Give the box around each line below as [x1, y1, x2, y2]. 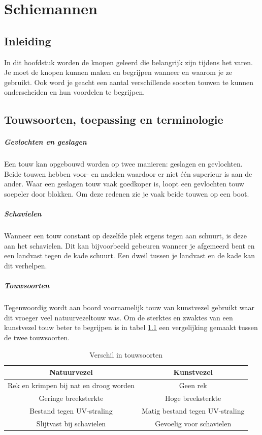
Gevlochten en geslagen [4, 137, 87, 147]
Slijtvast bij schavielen [36, 418, 106, 428]
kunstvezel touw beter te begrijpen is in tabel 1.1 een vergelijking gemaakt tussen [4, 322, 258, 333]
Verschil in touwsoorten [89, 349, 163, 360]
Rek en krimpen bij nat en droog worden [8, 379, 135, 390]
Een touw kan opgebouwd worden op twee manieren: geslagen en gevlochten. [4, 158, 243, 169]
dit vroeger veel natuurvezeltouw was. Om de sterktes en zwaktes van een [4, 312, 233, 322]
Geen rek [179, 379, 207, 390]
